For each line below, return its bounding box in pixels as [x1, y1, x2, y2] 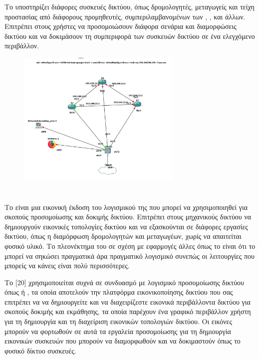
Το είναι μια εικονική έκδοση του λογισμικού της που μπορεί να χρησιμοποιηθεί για [4, 201, 248, 212]
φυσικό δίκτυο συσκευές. [4, 345, 76, 356]
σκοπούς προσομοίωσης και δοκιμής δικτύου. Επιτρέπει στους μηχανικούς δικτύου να [4, 211, 252, 222]
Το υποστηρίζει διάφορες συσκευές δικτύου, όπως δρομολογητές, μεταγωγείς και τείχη [4, 1, 255, 11]
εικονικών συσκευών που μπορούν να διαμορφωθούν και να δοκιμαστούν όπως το [4, 336, 241, 346]
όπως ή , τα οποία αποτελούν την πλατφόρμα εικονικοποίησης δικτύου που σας [4, 287, 233, 297]
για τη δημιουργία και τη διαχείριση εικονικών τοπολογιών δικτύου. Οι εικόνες [4, 316, 232, 327]
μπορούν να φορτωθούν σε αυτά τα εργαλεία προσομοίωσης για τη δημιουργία [4, 326, 231, 336]
